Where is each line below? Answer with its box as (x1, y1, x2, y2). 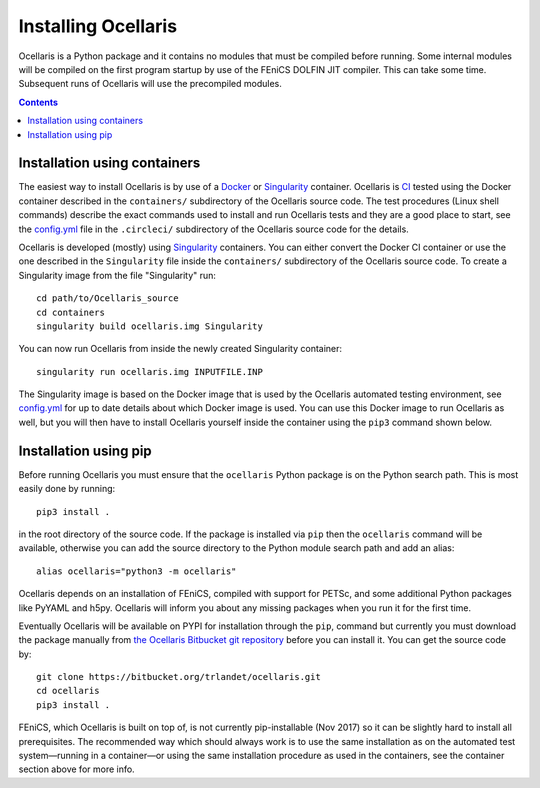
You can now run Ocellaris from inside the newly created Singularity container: (18, 343, 343, 355)
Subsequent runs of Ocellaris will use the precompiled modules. (18, 78, 282, 90)
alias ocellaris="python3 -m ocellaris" (36, 565, 237, 577)
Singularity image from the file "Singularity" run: (18, 269, 217, 281)
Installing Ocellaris (18, 15, 178, 37)
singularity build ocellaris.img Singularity (36, 320, 264, 332)
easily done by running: (18, 483, 116, 495)
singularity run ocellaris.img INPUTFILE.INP (36, 366, 264, 377)
